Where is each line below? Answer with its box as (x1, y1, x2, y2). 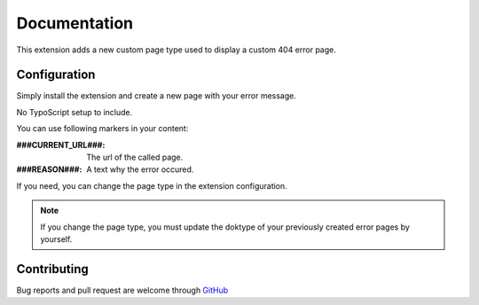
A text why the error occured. (86, 164, 194, 175)
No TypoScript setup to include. (16, 106, 133, 117)
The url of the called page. (86, 152, 184, 163)
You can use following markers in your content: (16, 123, 189, 134)
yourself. (40, 233, 73, 244)
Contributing (16, 262, 89, 277)
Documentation (16, 13, 134, 33)
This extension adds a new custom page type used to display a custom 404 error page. (16, 44, 337, 55)
